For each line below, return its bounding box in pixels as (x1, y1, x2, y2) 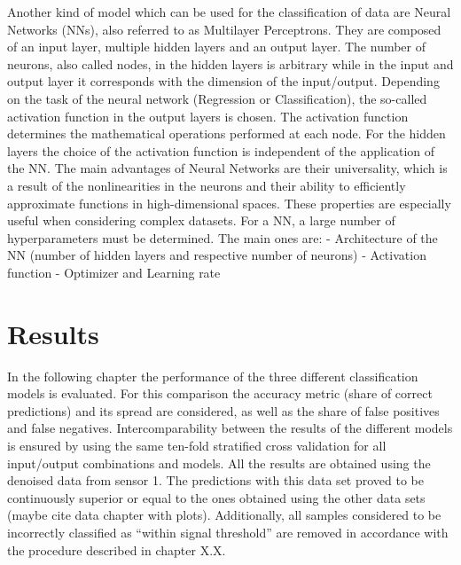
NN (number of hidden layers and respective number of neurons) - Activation (7, 246, 426, 264)
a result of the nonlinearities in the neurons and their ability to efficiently (7, 176, 406, 194)
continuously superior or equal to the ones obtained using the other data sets (7, 488, 426, 506)
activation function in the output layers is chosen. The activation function (7, 106, 409, 125)
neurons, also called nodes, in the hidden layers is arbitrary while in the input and (7, 54, 454, 73)
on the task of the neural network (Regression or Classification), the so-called (7, 89, 427, 107)
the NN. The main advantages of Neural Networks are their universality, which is (7, 159, 448, 177)
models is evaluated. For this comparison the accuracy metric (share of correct (7, 384, 433, 403)
